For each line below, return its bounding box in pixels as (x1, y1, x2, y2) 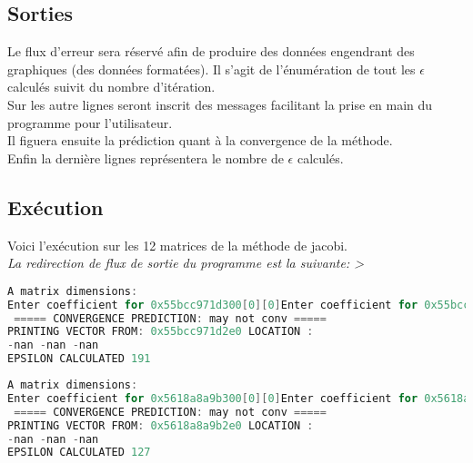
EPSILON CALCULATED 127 (7, 446, 151, 459)
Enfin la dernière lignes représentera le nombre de (7, 148, 284, 167)
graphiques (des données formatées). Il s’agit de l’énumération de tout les (7, 59, 416, 78)
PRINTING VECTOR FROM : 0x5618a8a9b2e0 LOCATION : (7, 419, 314, 432)
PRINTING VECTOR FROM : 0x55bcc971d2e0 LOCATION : (7, 325, 314, 339)
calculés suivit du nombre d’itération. (7, 77, 216, 96)
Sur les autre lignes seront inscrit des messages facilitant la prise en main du (7, 94, 433, 113)
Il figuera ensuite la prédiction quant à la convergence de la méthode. (7, 131, 393, 150)
